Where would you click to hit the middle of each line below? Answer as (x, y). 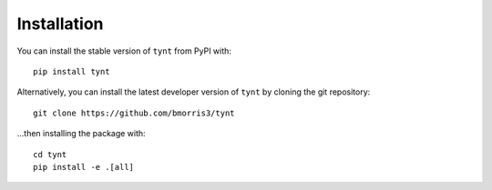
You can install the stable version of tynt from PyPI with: (124, 51)
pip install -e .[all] (84, 167)
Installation (60, 24)
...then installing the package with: (81, 134)
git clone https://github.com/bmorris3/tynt (134, 113)
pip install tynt (72, 71)
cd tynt (50, 154)
